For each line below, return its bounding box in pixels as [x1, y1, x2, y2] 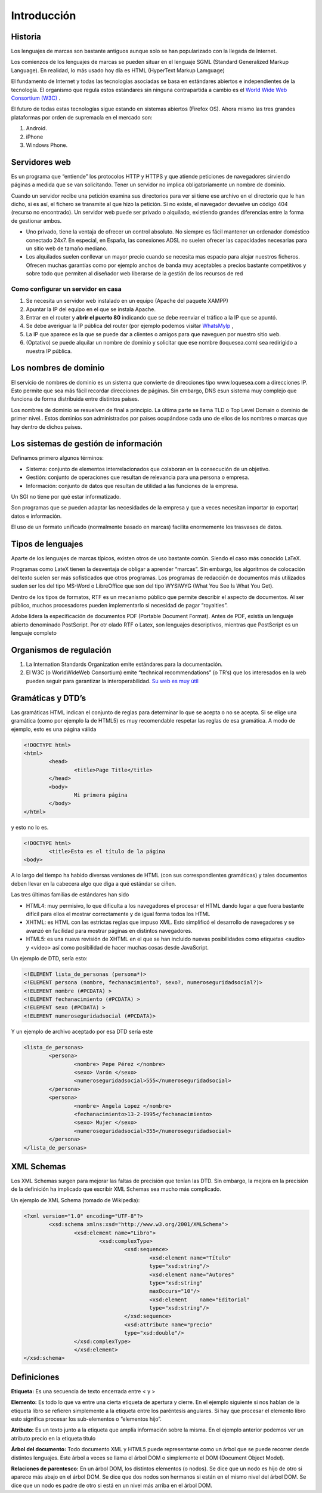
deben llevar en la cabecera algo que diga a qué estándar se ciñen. [11, 880, 177, 887]
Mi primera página [73, 791, 128, 798]
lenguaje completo [11, 629, 57, 637]
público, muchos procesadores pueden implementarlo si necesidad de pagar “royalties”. [11, 602, 228, 609]
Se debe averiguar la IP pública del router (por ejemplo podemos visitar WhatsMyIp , [26, 322, 234, 330]
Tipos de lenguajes [11, 539, 83, 549]
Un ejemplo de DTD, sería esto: [11, 954, 88, 961]
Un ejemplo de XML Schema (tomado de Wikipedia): [11, 1196, 140, 1203]
